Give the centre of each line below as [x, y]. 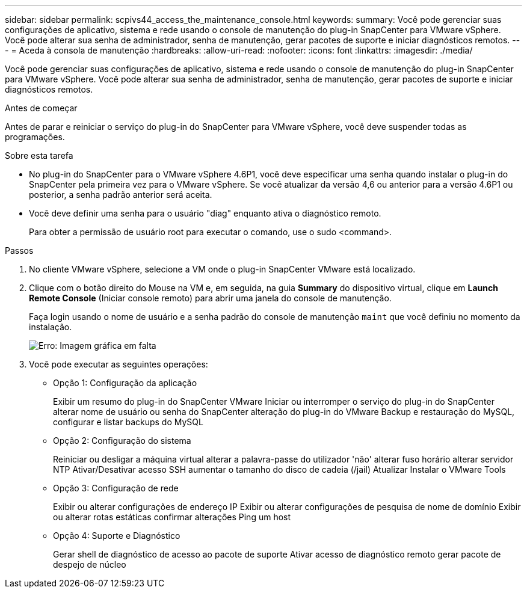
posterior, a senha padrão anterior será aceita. [121, 195]
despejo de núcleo [90, 564]
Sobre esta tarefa [39, 155]
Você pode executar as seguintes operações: [119, 364]
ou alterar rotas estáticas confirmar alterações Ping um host [172, 517]
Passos [19, 250]
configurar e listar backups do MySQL [128, 422]
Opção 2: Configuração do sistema [122, 441]
